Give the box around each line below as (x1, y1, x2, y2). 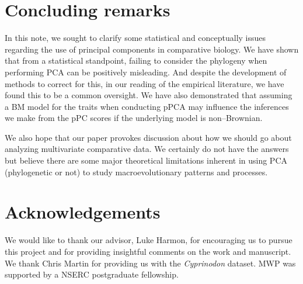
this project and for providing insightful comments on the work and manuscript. (5, 245, 291, 257)
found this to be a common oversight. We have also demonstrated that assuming (5, 89, 292, 101)
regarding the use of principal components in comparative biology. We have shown (5, 43, 299, 55)
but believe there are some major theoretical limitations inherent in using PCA (5, 154, 288, 167)
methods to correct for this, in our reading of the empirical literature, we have (5, 77, 284, 89)
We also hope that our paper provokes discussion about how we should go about (5, 131, 292, 143)
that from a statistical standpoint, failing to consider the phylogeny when (5, 54, 267, 67)
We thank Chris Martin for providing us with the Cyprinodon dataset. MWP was (5, 257, 296, 269)
